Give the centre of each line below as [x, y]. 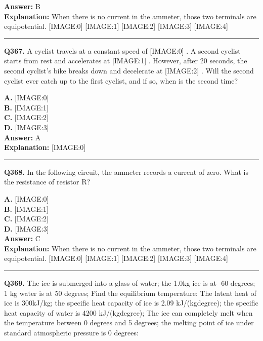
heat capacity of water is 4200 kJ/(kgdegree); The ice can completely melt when [128, 312]
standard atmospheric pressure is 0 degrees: [71, 333]
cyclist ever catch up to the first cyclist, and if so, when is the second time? [121, 80]
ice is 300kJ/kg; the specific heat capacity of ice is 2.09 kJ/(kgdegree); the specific [131, 303]
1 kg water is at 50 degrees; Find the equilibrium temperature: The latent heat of [130, 293]
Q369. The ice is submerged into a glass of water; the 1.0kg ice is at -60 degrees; [130, 283]
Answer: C [22, 238]
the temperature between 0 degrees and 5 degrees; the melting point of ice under [129, 323]
